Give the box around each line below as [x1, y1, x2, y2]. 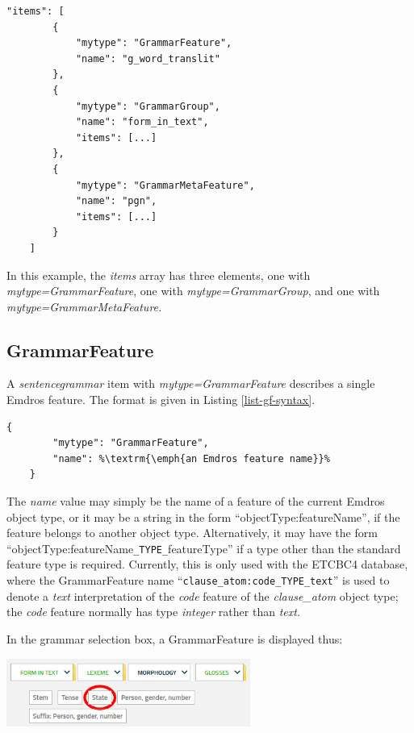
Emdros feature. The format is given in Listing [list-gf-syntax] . [6, 391, 316, 408]
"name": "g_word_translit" [75, 52, 220, 65]
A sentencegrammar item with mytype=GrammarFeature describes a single [6, 375, 375, 392]
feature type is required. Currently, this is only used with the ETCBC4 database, [6, 556, 408, 573]
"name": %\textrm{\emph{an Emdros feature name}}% [52, 452, 330, 464]
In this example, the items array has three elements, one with [6, 266, 311, 283]
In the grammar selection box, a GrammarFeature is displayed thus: [6, 630, 343, 647]
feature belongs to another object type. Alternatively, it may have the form [6, 524, 378, 541]
